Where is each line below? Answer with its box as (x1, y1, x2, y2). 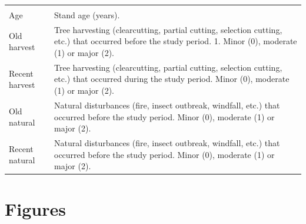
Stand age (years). (54, 9, 120, 21)
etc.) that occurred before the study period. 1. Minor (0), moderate (54, 35, 297, 47)
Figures (5, 197, 66, 221)
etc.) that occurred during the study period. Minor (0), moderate (54, 73, 290, 85)
